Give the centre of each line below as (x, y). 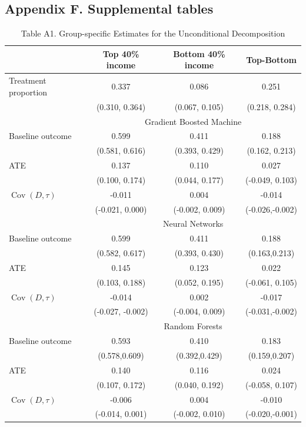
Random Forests (193, 326)
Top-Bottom (271, 59)
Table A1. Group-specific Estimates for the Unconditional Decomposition (153, 33)
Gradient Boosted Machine (193, 121)
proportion (28, 92)
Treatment (28, 80)
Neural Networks (193, 224)
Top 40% (121, 53)
